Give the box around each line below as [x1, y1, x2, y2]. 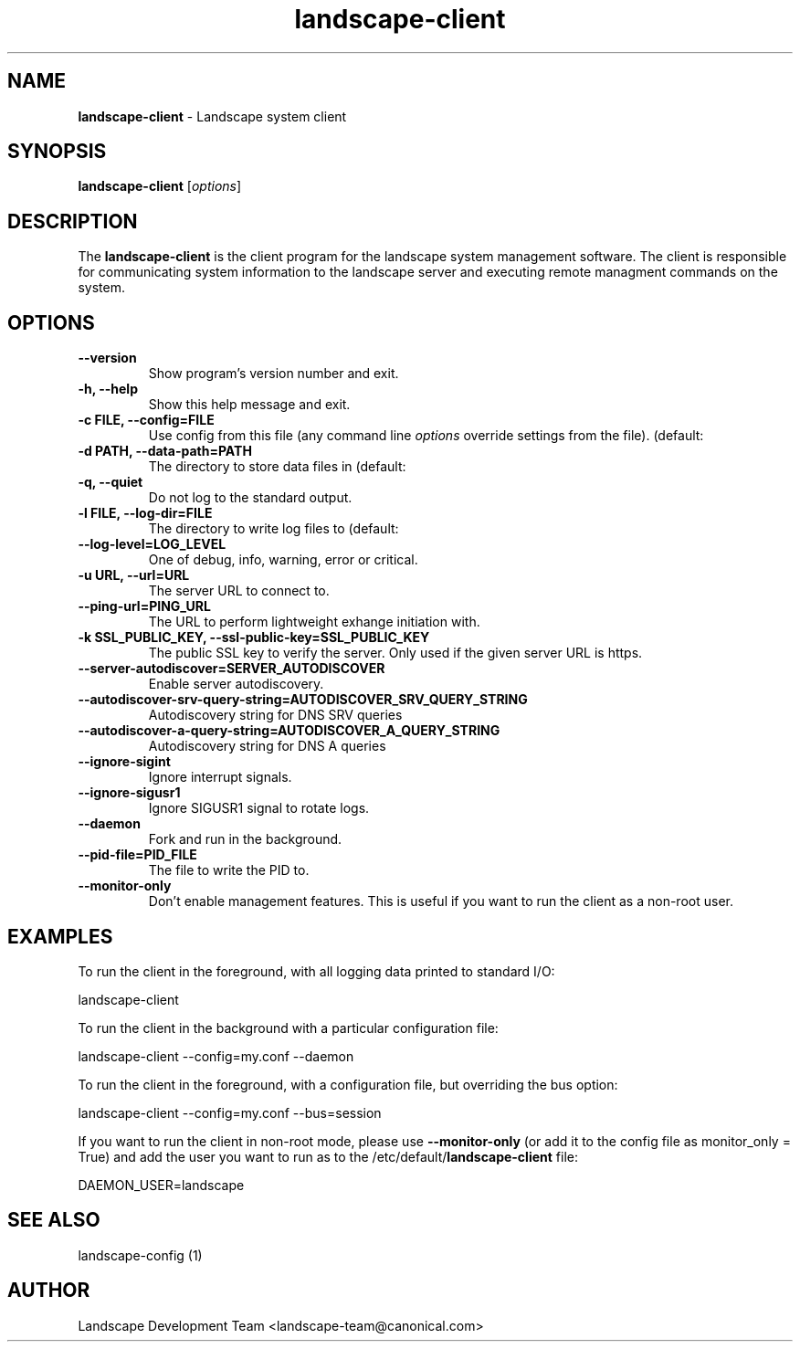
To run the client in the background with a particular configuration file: [78, 1019, 499, 1036]
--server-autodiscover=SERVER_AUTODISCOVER [78, 660, 385, 677]
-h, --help [78, 381, 138, 397]
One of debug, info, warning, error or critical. [148, 552, 418, 568]
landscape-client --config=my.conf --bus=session [78, 1104, 382, 1121]
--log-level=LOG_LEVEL [78, 536, 226, 553]
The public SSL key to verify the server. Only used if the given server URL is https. [148, 645, 643, 661]
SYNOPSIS [7, 140, 107, 163]
